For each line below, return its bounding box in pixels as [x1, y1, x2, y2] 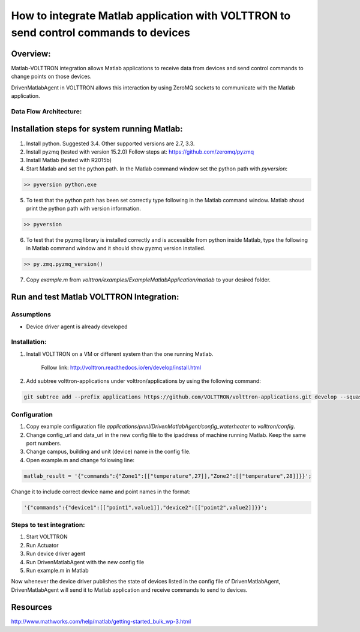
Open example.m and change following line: [26, 456, 135, 463]
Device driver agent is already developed [26, 323, 128, 330]
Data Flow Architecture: [11, 107, 82, 115]
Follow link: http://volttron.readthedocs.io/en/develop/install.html [41, 364, 201, 372]
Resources [11, 602, 52, 612]
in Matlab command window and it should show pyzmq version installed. [26, 245, 206, 252]
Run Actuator [26, 541, 59, 549]
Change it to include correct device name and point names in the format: [11, 488, 191, 495]
